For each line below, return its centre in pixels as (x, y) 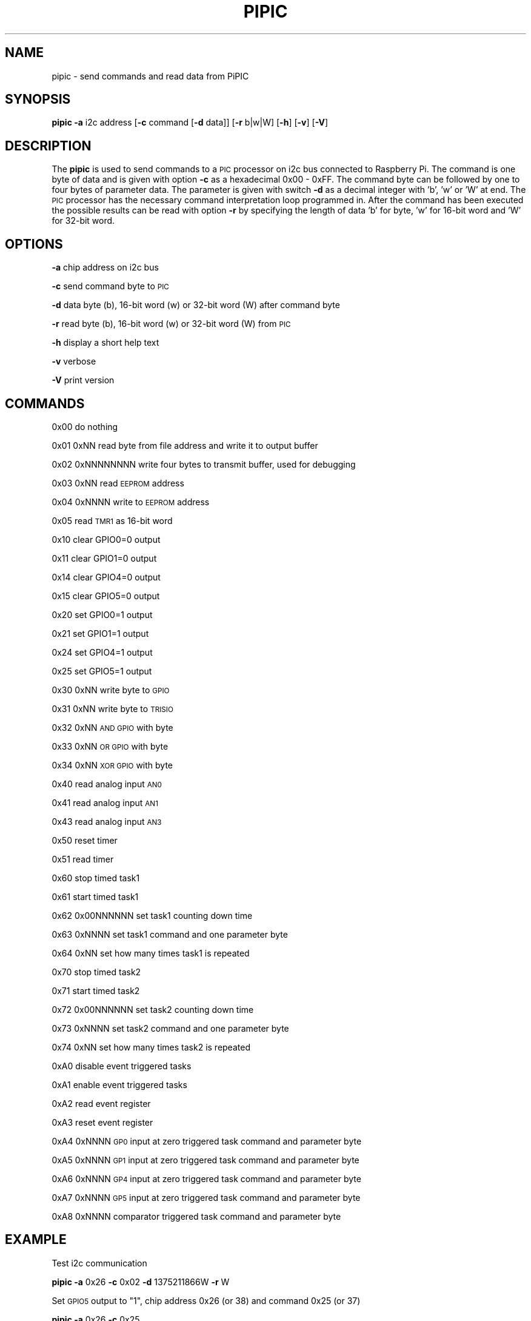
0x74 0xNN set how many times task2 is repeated (151, 1047)
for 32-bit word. (83, 221)
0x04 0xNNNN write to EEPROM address (131, 502)
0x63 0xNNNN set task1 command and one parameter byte (170, 934)
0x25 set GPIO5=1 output (102, 671)
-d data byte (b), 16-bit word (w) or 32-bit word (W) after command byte (196, 305)
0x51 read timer (83, 859)
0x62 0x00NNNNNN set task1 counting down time (152, 915)
